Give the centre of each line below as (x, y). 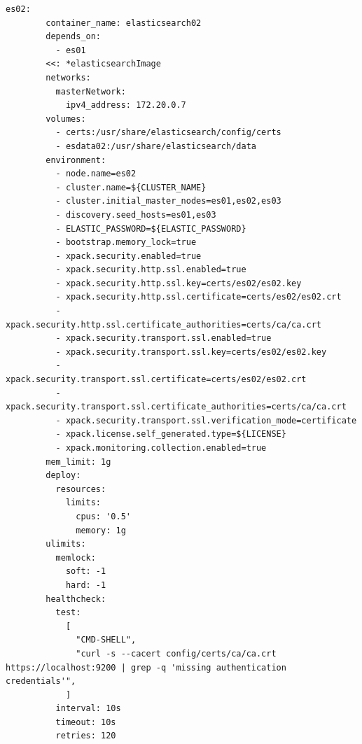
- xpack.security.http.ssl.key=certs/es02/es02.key (179, 283)
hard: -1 (86, 585)
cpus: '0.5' (103, 516)
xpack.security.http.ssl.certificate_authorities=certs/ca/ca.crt (164, 324)
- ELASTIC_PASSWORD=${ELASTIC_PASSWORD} (151, 229)
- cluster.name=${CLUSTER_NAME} (131, 187)
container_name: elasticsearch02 (124, 23)
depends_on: (74, 37)
